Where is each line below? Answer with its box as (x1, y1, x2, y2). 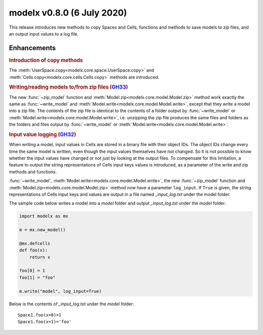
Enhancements (9, 44, 56, 52)
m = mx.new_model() (19, 227, 66, 233)
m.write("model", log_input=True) (19, 288, 102, 294)
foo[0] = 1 (19, 268, 45, 274)
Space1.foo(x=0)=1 (18, 312, 62, 317)
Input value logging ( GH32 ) (9, 131, 76, 138)
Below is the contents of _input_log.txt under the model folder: (9, 301, 134, 307)
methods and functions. (9, 168, 57, 175)
